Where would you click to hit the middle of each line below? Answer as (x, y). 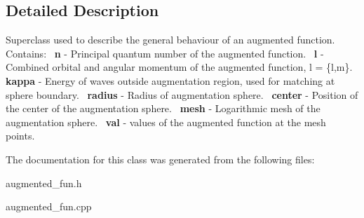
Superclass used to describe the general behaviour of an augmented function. (170, 40)
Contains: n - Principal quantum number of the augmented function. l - (165, 53)
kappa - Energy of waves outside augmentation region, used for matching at (170, 80)
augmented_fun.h (44, 183)
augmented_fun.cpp (49, 206)
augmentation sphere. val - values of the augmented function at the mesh (166, 122)
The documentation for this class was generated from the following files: (160, 159)
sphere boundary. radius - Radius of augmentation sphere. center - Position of (182, 94)
